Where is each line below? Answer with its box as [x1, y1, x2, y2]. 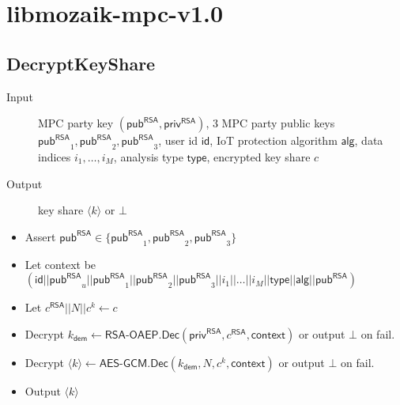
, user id [158, 132, 198, 149]
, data [354, 132, 383, 149]
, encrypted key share [206, 148, 311, 165]
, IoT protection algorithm [209, 132, 338, 149]
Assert [25, 228, 56, 244]
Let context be [25, 255, 96, 272]
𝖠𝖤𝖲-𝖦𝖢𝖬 [99, 358, 148, 369]
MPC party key [38, 115, 114, 131]
